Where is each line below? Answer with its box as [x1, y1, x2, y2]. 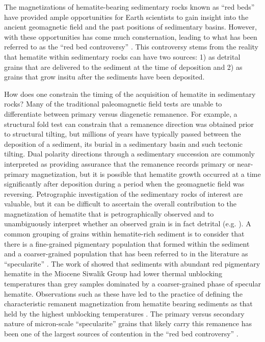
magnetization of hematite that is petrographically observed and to [4, 208, 214, 219]
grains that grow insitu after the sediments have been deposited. [4, 71, 205, 82]
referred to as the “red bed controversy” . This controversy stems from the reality [4, 41, 258, 52]
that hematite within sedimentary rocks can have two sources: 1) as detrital [4, 51, 241, 62]
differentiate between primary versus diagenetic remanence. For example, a [4, 108, 237, 119]
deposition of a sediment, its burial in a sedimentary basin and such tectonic [4, 138, 243, 149]
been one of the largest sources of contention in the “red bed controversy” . [4, 328, 238, 338]
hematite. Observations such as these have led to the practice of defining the [4, 288, 243, 299]
